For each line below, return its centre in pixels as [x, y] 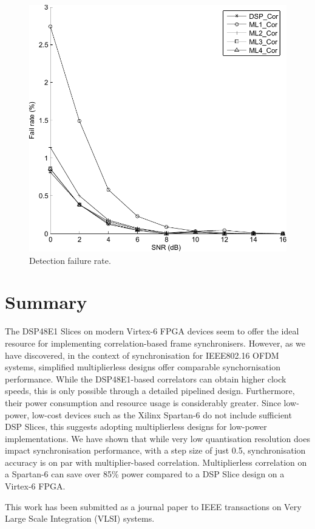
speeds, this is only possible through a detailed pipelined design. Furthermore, [150, 391]
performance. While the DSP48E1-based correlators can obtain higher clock [146, 379]
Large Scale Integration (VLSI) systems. [80, 518]
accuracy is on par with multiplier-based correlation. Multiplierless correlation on [156, 462]
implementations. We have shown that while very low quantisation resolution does [157, 438]
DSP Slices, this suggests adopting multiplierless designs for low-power [136, 427]
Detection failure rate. [70, 260]
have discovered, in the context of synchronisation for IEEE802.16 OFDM [142, 355]
